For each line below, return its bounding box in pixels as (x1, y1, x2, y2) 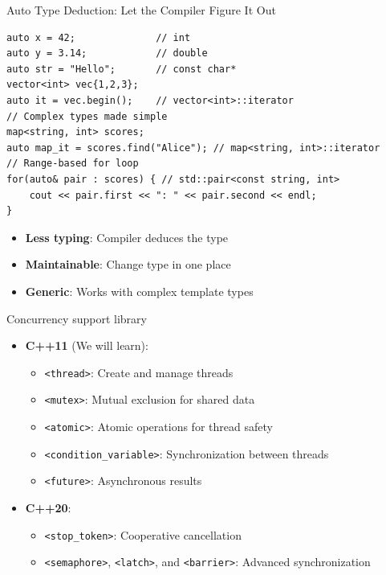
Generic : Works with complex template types (25, 282, 254, 299)
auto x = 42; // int (6, 31, 191, 43)
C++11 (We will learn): (25, 337, 148, 354)
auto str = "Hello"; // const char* (6, 63, 237, 75)
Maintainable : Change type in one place (25, 256, 231, 273)
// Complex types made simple (6, 110, 168, 122)
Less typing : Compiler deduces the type (25, 228, 229, 245)
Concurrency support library (6, 310, 147, 327)
